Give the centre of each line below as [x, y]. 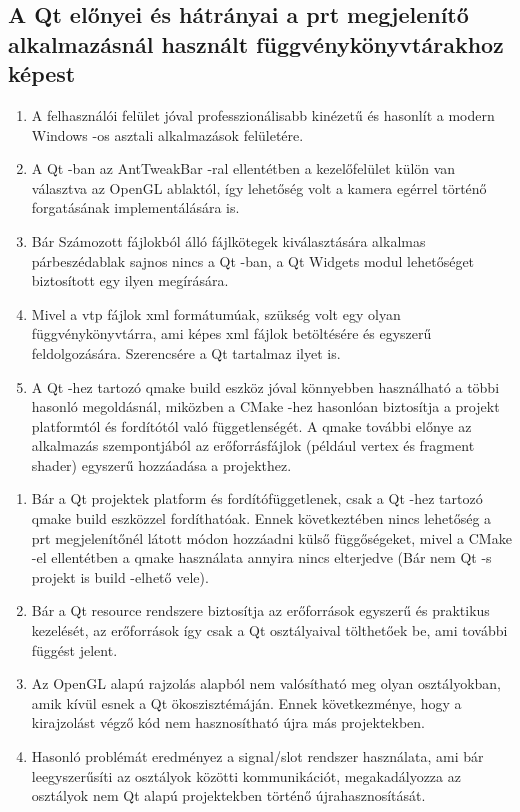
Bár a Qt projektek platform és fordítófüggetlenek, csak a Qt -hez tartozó [257, 498]
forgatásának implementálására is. [135, 207]
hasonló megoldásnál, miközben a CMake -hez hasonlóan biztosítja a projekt [265, 406]
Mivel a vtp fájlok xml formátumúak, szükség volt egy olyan [216, 313]
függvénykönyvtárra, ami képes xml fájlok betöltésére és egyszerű [231, 333]
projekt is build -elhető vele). [120, 576]
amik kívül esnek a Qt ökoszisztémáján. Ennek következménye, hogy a [246, 702]
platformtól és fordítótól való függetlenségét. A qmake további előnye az [251, 425]
